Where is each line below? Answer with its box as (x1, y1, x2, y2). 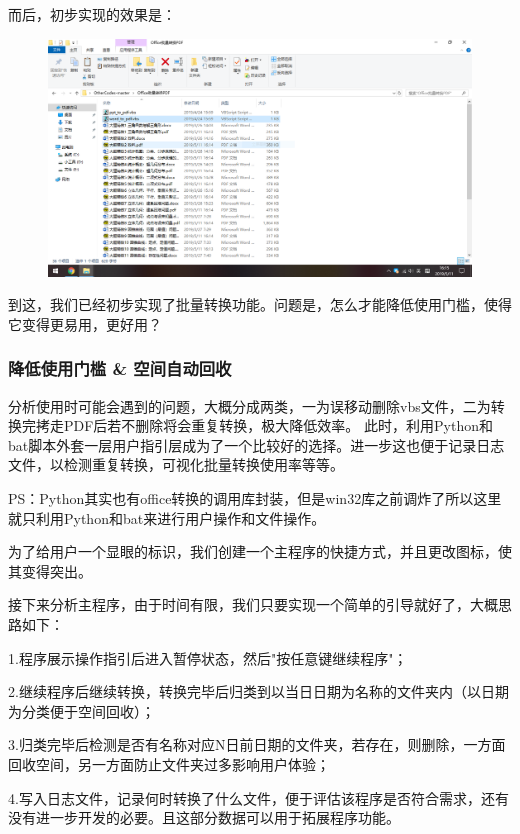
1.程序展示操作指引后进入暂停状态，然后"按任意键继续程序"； (8, 647, 408, 668)
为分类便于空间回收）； (8, 700, 155, 721)
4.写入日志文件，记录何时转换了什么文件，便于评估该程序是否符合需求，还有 (8, 787, 509, 808)
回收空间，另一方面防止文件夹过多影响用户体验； (8, 753, 330, 774)
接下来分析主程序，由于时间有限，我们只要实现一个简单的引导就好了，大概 (8, 594, 498, 615)
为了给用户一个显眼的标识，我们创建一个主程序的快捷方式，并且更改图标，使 (8, 541, 512, 562)
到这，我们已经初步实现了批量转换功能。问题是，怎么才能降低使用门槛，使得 (8, 294, 512, 315)
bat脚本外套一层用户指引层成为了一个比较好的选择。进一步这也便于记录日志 (8, 434, 505, 455)
